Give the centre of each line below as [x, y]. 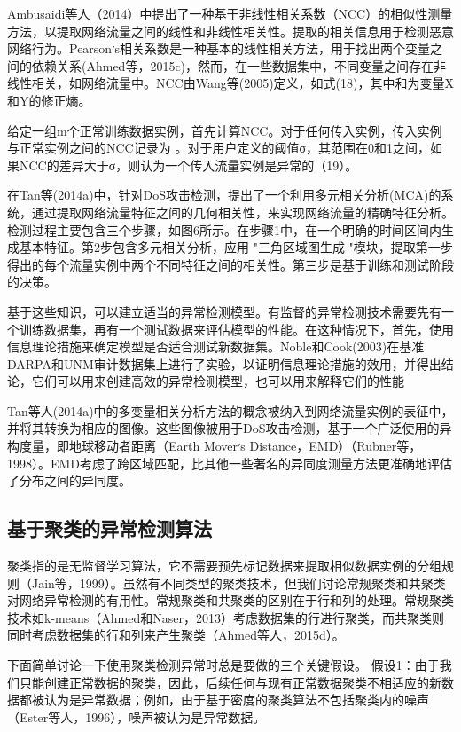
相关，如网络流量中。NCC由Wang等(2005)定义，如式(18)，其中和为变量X [243, 83]
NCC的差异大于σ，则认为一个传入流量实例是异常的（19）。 [188, 165]
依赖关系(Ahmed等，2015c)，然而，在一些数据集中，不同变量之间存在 [233, 65]
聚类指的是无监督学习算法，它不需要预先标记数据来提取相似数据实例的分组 [224, 566]
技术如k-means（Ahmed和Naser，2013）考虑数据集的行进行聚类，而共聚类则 [226, 617]
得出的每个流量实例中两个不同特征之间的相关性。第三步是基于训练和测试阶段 [230, 264]
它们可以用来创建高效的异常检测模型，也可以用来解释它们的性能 [218, 381]
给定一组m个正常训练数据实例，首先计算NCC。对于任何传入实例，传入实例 [225, 130]
